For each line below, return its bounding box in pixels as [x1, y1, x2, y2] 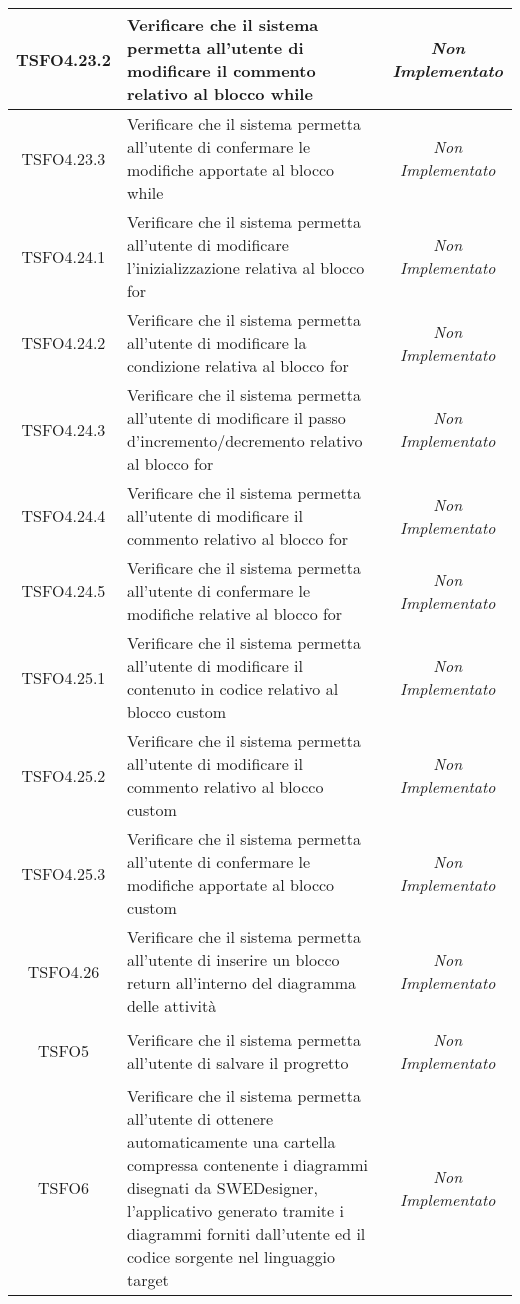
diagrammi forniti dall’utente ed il [126, 1222, 366, 1245]
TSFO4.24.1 [21, 244, 106, 268]
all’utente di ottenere [126, 1107, 274, 1130]
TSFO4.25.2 [21, 763, 106, 787]
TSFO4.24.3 [21, 417, 106, 441]
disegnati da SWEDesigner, [126, 1176, 318, 1199]
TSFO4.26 [27, 959, 100, 983]
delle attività [126, 994, 217, 1017]
